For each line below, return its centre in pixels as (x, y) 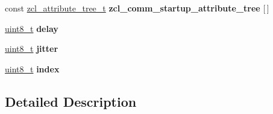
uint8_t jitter (32, 49)
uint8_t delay (32, 28)
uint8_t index (32, 68)
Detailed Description (71, 101)
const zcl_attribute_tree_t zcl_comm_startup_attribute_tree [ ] (137, 8)
